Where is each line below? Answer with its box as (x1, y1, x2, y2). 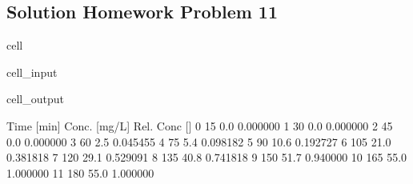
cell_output (6, 90, 64, 107)
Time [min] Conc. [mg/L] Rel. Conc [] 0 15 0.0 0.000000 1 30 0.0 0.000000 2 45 (6, 117, 393, 134)
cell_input (6, 63, 58, 80)
